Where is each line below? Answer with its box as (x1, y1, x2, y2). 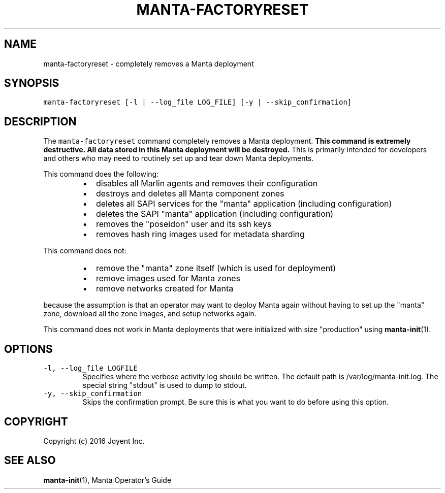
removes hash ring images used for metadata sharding (96, 229, 305, 240)
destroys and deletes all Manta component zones (96, 188, 284, 199)
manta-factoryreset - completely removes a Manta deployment (43, 59, 254, 68)
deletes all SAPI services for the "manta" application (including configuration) (96, 199, 392, 209)
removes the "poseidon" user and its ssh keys (96, 219, 272, 229)
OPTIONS (4, 342, 53, 355)
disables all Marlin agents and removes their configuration (96, 178, 318, 189)
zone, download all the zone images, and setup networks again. (43, 309, 257, 318)
